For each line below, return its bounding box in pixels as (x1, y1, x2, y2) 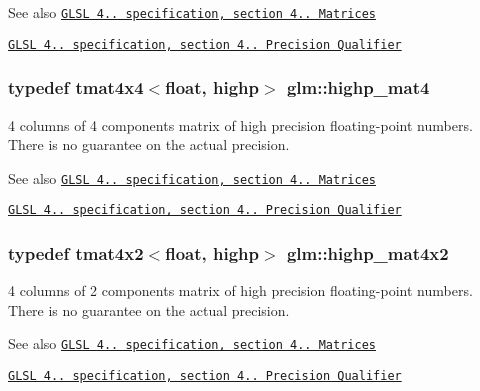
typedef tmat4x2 (8, 240, 144, 265)
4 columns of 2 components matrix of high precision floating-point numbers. (8, 280, 473, 301)
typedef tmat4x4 (8, 75, 144, 100)
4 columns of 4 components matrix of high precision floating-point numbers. (8, 114, 473, 135)
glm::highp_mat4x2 (286, 240, 449, 265)
